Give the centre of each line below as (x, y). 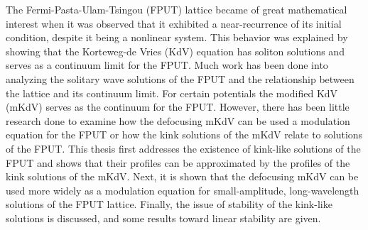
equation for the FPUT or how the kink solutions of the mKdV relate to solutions (184, 135)
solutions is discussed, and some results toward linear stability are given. (163, 218)
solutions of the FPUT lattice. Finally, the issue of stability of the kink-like (169, 204)
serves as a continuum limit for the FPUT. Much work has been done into (167, 65)
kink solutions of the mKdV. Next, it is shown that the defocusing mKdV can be (182, 176)
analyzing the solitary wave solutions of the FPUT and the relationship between (180, 78)
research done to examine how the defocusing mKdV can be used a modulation (178, 120)
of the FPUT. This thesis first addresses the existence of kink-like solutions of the (183, 148)
